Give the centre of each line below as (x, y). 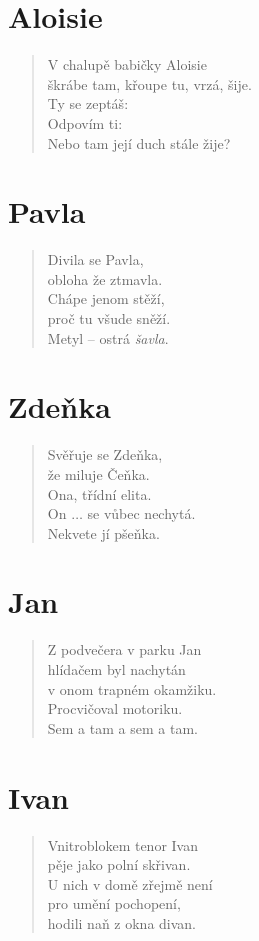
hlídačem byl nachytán (116, 669)
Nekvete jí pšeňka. (103, 532)
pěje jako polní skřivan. (119, 864)
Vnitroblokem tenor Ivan (123, 844)
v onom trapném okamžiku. (132, 688)
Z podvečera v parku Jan (124, 649)
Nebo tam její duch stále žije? (139, 142)
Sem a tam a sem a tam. (122, 727)
